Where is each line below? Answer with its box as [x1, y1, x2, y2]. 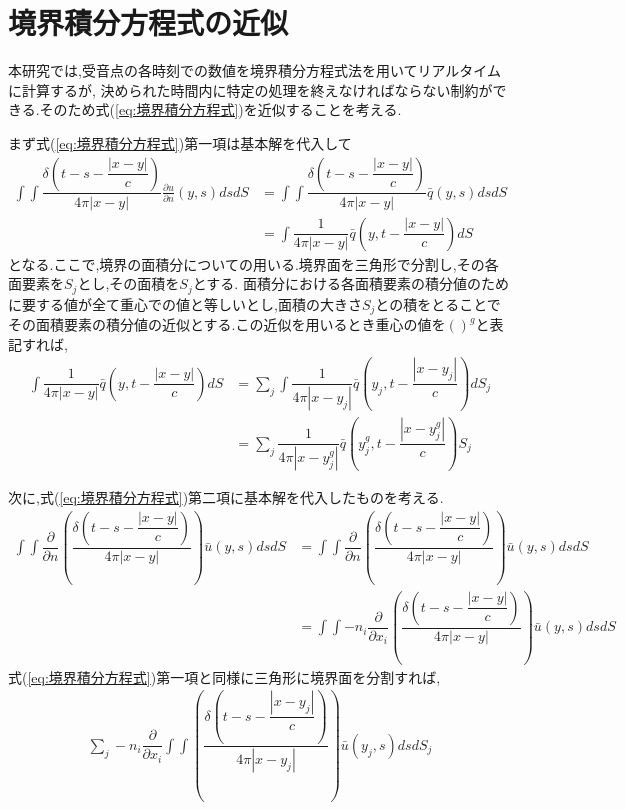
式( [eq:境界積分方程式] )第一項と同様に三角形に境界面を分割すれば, [8, 666, 441, 687]
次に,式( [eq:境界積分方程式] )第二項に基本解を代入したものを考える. [8, 487, 444, 508]
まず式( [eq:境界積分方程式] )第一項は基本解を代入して [8, 132, 352, 153]
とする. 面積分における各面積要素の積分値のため [192, 273, 509, 294]
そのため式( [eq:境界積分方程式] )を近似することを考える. [39, 99, 402, 120]
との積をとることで [375, 293, 501, 314]
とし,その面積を [77, 273, 180, 294]
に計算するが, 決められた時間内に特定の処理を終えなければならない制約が [8, 79, 493, 100]
